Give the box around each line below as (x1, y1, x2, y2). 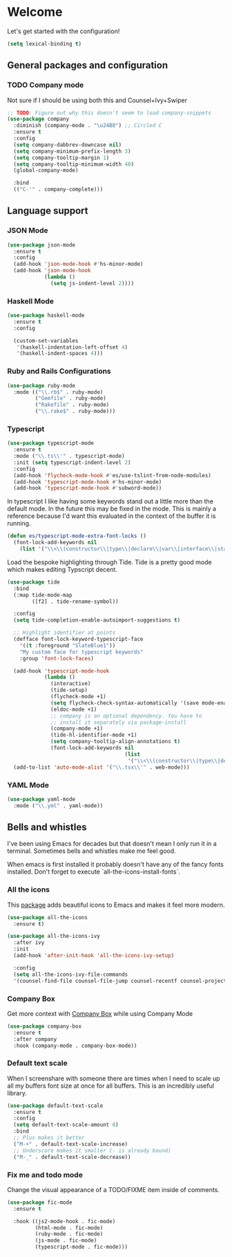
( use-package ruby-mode (7, 382, 76, 389)
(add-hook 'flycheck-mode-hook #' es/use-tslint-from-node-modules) (13, 472, 212, 479)
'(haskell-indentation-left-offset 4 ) (16, 343, 128, 351)
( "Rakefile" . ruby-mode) (35, 401, 110, 408)
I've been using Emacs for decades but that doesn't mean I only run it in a (7, 840, 217, 848)
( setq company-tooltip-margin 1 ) (13, 154, 110, 161)
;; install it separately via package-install (50, 719, 187, 726)
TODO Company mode (7, 80, 84, 90)
